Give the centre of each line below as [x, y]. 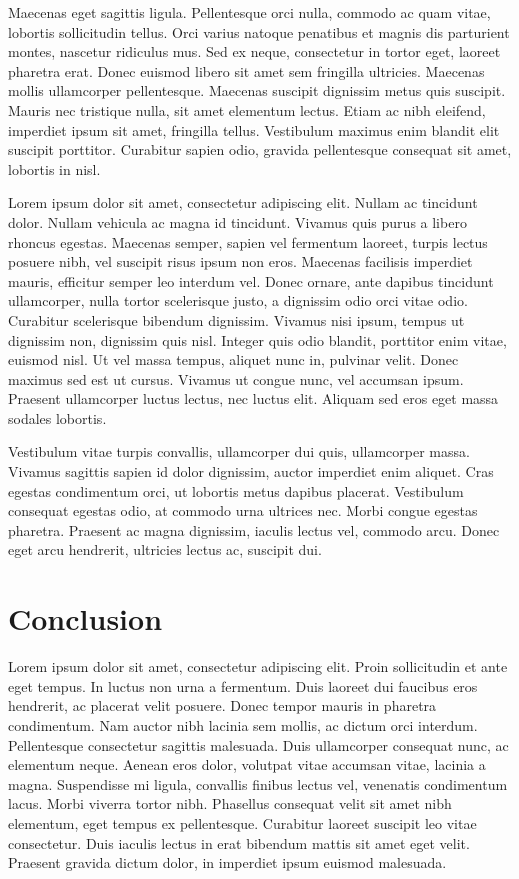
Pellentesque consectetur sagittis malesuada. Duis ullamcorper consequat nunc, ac [258, 744]
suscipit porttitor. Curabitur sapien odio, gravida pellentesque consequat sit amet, [260, 149]
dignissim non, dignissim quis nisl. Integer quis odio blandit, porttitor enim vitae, [257, 339]
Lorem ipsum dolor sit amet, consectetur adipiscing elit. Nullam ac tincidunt [243, 202]
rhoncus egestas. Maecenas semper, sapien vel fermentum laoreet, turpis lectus [248, 241]
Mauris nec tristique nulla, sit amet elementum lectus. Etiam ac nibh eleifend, [247, 109]
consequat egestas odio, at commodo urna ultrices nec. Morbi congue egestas [243, 510]
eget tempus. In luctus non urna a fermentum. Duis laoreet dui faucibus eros [243, 685]
